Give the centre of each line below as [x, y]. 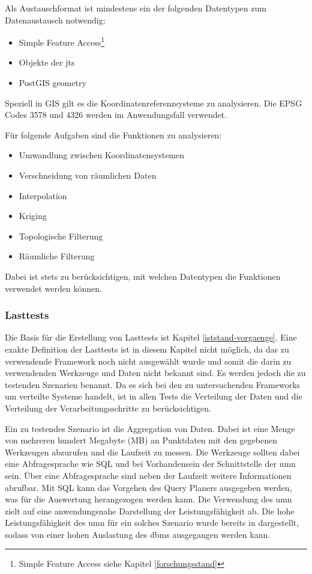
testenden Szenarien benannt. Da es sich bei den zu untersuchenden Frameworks [153, 384]
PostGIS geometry [52, 83]
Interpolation [43, 195]
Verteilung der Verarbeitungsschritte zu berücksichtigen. [108, 408]
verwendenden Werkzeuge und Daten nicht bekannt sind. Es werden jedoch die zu [155, 373]
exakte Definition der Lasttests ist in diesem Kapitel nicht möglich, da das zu [147, 349]
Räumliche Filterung [57, 256]
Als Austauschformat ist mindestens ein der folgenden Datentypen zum [136, 8]
